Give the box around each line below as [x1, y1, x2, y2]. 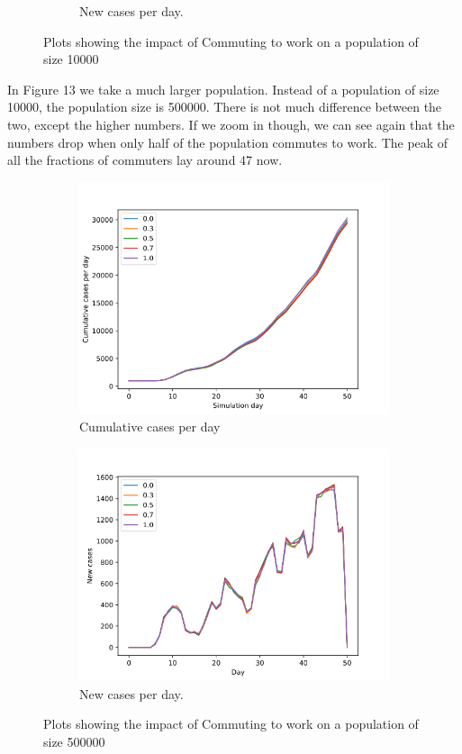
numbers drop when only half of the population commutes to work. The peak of [7, 132, 448, 151]
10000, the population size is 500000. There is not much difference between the [7, 97, 442, 116]
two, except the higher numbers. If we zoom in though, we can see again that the [7, 114, 455, 133]
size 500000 [43, 731, 105, 750]
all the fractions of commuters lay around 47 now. [7, 150, 283, 169]
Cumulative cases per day [79, 417, 221, 436]
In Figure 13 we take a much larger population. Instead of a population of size [7, 79, 439, 98]
